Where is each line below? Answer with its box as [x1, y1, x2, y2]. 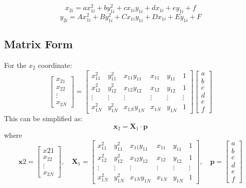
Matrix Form [4, 36, 73, 52]
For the [4, 59, 27, 70]
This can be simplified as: [4, 113, 83, 124]
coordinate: [38, 59, 72, 70]
